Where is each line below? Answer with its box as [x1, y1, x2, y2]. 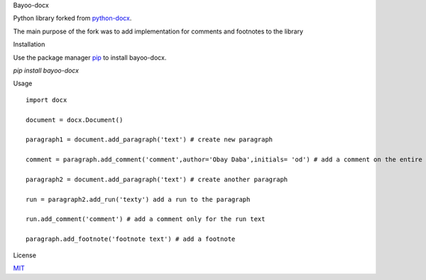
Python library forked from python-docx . [13, 14, 132, 23]
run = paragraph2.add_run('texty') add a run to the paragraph [26, 195, 251, 203]
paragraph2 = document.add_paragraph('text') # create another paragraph [26, 175, 288, 183]
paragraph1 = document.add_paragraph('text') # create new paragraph [26, 136, 273, 144]
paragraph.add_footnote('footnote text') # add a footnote [26, 235, 236, 243]
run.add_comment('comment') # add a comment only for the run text [26, 215, 266, 223]
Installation [13, 40, 45, 49]
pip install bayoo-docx [13, 66, 80, 75]
